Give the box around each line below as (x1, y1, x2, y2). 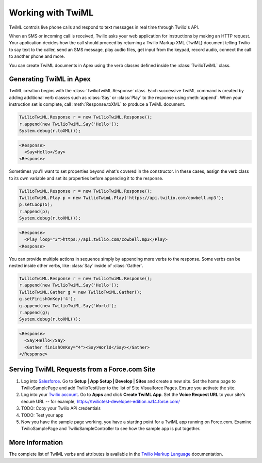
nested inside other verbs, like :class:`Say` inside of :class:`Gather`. (9, 263, 144, 268)
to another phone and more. (9, 53, 65, 59)
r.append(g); (19, 310, 50, 315)
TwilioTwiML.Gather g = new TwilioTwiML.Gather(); (19, 289, 143, 295)
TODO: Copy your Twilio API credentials (21, 405, 101, 411)
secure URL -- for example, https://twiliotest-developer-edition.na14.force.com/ (21, 398, 180, 404)
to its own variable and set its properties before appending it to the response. (9, 175, 164, 181)
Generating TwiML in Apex (9, 75, 91, 83)
